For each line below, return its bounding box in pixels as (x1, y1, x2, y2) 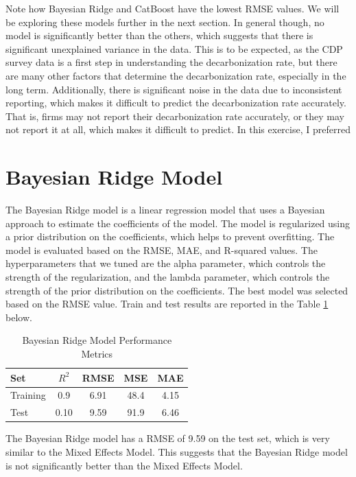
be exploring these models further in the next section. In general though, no (5, 14, 324, 29)
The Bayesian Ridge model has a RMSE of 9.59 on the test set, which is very (5, 431, 330, 445)
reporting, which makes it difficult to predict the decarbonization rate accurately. (5, 95, 346, 110)
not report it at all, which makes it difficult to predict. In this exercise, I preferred (5, 122, 351, 137)
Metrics (81, 347, 113, 360)
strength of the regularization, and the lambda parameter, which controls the (5, 270, 330, 284)
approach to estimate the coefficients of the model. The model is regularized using (5, 216, 351, 230)
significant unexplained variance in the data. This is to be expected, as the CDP (5, 41, 343, 56)
